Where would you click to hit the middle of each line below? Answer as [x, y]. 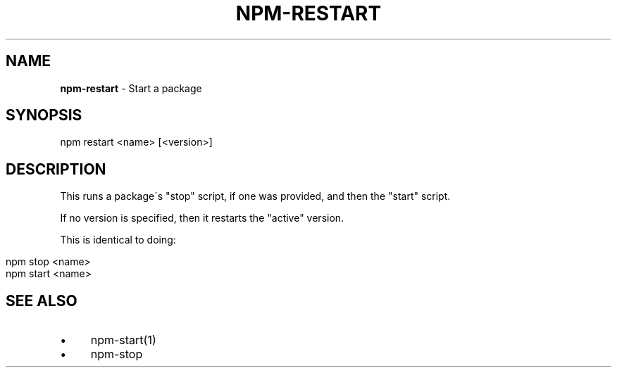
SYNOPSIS [44, 115]
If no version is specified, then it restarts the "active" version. [202, 218]
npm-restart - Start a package [131, 88]
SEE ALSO [42, 301]
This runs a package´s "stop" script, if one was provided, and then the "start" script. [255, 196]
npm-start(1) [123, 340]
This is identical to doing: [118, 240]
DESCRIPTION [56, 169]
